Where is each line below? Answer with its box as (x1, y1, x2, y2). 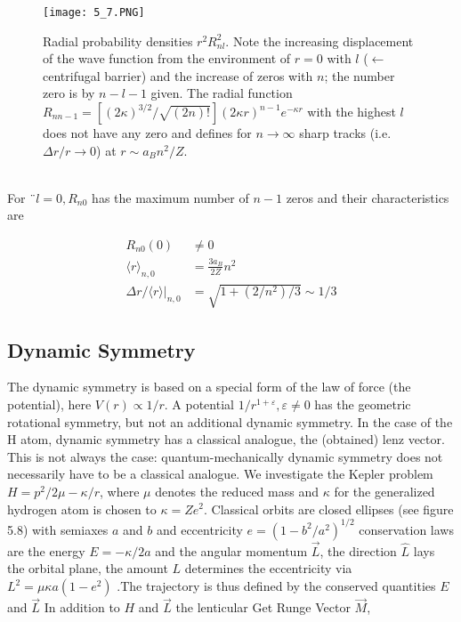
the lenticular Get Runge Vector (175, 598, 351, 617)
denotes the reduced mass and (155, 481, 319, 500)
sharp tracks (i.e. (299, 124, 392, 142)
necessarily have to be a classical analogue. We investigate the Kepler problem (7, 464, 433, 483)
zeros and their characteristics (286, 188, 449, 206)
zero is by (43, 84, 95, 102)
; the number (324, 66, 395, 85)
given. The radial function (150, 84, 293, 102)
